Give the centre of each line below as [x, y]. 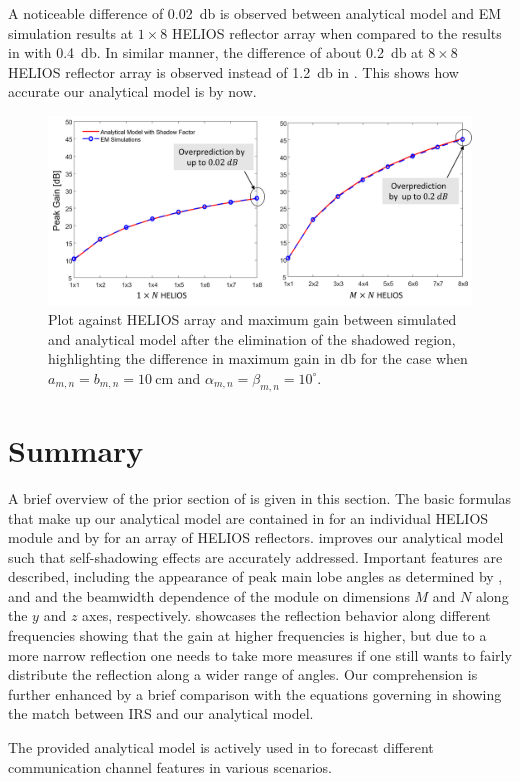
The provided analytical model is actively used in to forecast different [221, 747]
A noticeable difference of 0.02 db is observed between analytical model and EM [255, 13]
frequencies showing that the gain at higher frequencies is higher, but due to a [247, 635]
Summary [76, 449]
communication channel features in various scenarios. [170, 766]
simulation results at [71, 32]
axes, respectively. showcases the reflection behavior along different [286, 615]
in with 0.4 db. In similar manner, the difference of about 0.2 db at [216, 52]
